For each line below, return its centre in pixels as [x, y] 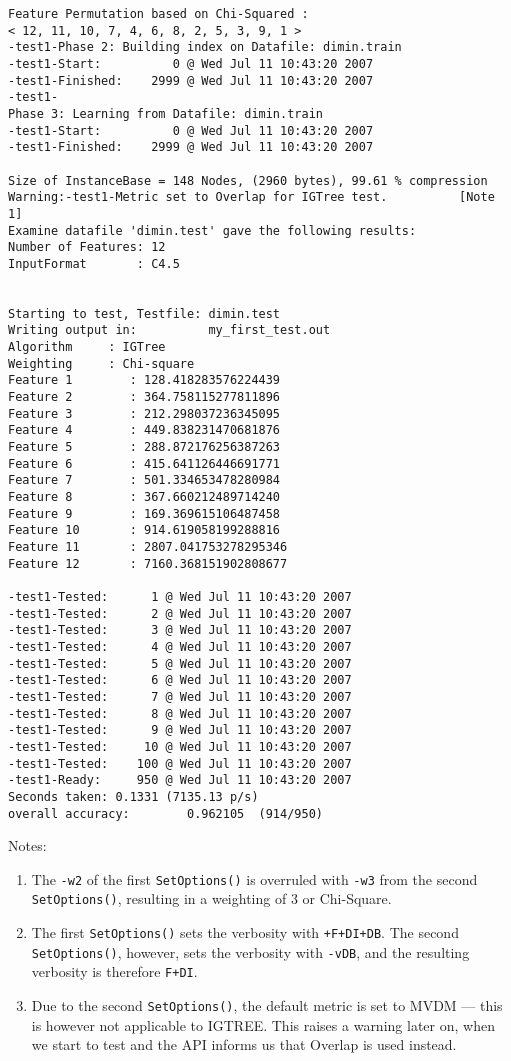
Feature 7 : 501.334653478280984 [144, 480]
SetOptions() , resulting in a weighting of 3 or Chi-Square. [211, 898]
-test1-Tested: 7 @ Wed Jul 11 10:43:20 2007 [180, 696]
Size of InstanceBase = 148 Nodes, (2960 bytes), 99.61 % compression [248, 180]
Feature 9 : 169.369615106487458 [144, 513]
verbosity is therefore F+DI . [114, 971]
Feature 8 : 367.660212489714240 [144, 497]
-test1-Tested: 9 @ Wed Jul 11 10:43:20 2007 [180, 730]
